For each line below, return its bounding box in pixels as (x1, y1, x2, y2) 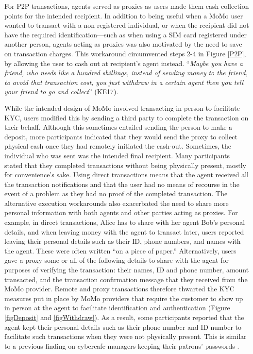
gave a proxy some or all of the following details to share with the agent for (4, 255, 229, 265)
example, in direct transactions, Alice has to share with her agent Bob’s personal (4, 217, 245, 227)
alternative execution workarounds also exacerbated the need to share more (4, 198, 229, 208)
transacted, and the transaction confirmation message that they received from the (4, 274, 248, 284)
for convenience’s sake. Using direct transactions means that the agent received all (4, 169, 249, 180)
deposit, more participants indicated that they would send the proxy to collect (4, 131, 237, 141)
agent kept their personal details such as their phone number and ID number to (4, 321, 241, 332)
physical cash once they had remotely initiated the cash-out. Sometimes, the (4, 141, 231, 151)
